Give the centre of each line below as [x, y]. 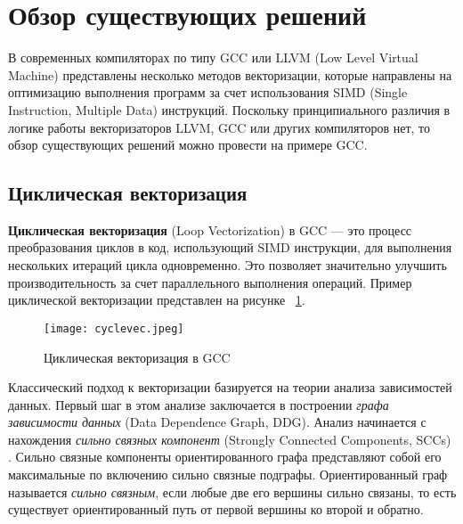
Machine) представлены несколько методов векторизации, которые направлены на [230, 74]
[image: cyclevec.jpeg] [114, 328]
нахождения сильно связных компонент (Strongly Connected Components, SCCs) [230, 439]
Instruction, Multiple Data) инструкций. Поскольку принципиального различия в [229, 109]
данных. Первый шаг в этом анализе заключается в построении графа [199, 404]
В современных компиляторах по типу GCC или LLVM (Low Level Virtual [213, 57]
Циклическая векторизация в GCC [137, 357]
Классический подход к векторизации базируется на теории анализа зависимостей [230, 387]
